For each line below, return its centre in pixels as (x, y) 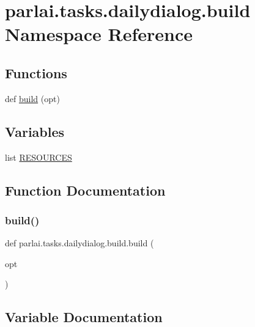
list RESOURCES (39, 157)
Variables (35, 131)
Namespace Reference (99, 34)
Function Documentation (85, 190)
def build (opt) (32, 98)
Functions (36, 72)
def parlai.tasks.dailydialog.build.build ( (79, 243)
